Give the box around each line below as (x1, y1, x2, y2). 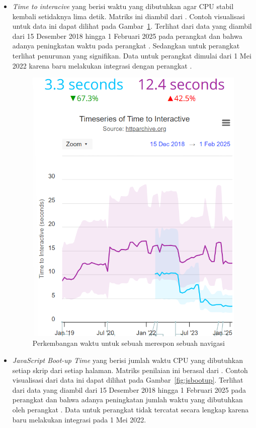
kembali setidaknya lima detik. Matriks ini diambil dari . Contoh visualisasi (12, 11, 245, 21)
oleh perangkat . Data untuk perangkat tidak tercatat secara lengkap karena (12, 404, 249, 414)
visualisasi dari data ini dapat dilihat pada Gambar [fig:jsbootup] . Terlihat (12, 375, 243, 385)
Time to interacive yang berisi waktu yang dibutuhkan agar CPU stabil (12, 1, 234, 11)
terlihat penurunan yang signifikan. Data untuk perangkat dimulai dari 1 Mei (12, 50, 251, 60)
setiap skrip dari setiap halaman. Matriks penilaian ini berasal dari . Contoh (12, 364, 248, 375)
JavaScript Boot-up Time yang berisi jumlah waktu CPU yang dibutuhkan (12, 354, 243, 365)
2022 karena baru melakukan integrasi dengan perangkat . (12, 60, 192, 71)
